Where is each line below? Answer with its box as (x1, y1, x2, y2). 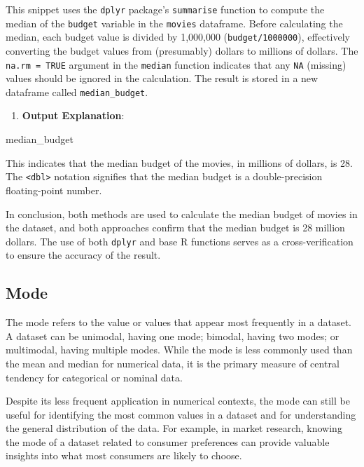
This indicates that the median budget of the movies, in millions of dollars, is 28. (6, 155, 353, 170)
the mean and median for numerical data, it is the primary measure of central (6, 356, 339, 370)
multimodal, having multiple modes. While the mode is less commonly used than (6, 342, 353, 357)
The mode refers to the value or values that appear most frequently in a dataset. (6, 315, 351, 330)
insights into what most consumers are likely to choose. (6, 448, 242, 463)
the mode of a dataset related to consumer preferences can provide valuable (6, 434, 330, 449)
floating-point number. (6, 182, 102, 197)
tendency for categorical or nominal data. (6, 370, 183, 384)
